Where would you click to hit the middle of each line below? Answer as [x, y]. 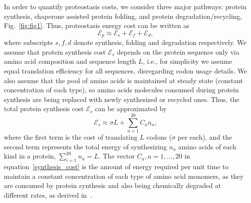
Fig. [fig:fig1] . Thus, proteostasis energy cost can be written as [97, 25]
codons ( [159, 137]
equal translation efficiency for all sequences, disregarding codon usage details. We [125, 71]
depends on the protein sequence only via [178, 51]
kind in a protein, [30, 156]
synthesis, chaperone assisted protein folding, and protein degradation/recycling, [123, 16]
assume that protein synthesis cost [55, 51]
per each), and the [205, 137]
